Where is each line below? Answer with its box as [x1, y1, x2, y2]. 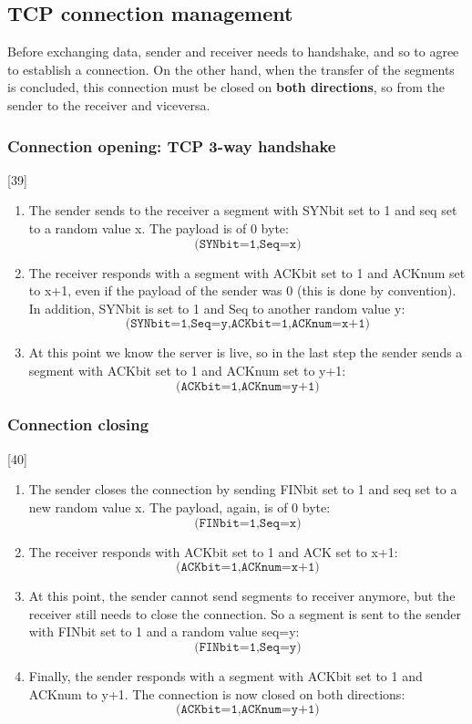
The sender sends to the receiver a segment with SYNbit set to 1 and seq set [28, 201, 457, 220]
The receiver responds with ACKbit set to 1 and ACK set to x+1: [28, 542, 398, 561]
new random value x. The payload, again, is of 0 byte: [28, 497, 331, 516]
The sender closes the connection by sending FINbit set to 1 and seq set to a [28, 480, 457, 499]
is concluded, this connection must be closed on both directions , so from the [7, 78, 446, 97]
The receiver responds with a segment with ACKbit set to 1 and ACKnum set [28, 263, 466, 282]
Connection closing [7, 413, 149, 436]
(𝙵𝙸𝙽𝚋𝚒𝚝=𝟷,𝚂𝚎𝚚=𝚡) [194, 516, 302, 530]
